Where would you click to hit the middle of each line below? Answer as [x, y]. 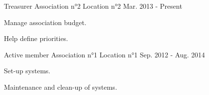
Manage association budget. [45, 22]
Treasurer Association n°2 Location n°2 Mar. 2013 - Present [93, 6]
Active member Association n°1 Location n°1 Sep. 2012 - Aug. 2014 [104, 54]
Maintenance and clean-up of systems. [61, 87]
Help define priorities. [36, 38]
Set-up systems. [27, 71]
